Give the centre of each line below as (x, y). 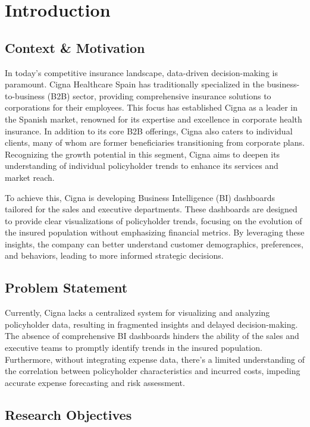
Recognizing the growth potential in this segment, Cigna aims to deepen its (143, 154)
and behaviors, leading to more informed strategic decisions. (114, 255)
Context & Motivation (75, 47)
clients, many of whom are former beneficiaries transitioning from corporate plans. (155, 142)
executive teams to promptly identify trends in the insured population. (134, 348)
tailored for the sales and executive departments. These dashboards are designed (151, 209)
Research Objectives (68, 414)
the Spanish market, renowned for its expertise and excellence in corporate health (154, 119)
